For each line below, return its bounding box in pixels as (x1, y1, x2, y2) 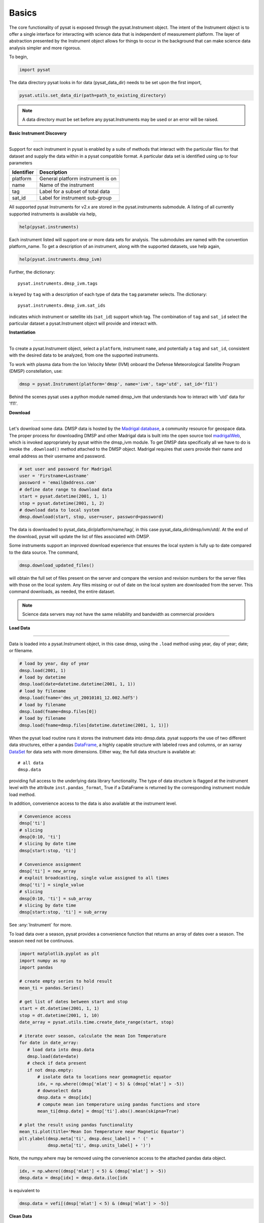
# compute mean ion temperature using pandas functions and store (37, 1101, 200, 1107)
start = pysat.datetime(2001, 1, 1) (19, 494, 108, 499)
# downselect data (37, 1087, 82, 1093)
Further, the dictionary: (9, 269, 55, 275)
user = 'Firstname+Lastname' (19, 473, 89, 479)
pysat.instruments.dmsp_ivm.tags (18, 280, 98, 286)
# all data (18, 760, 44, 766)
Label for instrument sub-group (39, 195, 112, 202)
